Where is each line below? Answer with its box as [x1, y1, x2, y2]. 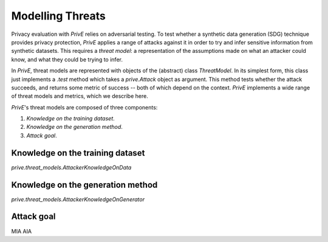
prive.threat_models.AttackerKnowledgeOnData [11, 164, 132, 171]
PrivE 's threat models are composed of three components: [11, 103, 158, 111]
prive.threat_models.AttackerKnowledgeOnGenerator [11, 195, 145, 203]
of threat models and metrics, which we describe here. [11, 92, 148, 100]
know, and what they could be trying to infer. [11, 55, 123, 63]
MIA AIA [11, 227, 32, 235]
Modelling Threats [11, 9, 106, 22]
